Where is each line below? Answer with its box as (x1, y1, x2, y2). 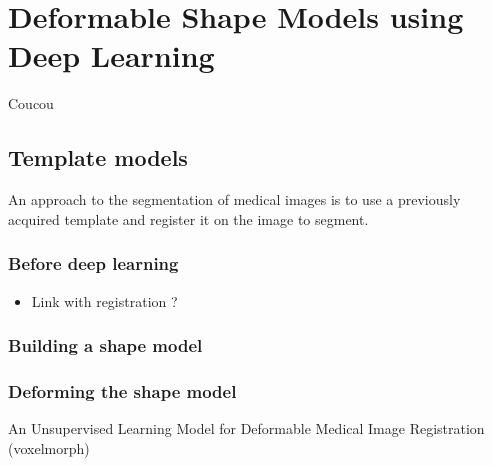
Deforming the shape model (8, 378, 237, 403)
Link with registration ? (31, 290, 178, 311)
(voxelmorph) (8, 437, 90, 458)
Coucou (8, 93, 54, 114)
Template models (8, 142, 188, 173)
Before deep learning (8, 251, 179, 276)
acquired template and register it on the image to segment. (8, 208, 369, 229)
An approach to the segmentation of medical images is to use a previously (8, 189, 461, 210)
